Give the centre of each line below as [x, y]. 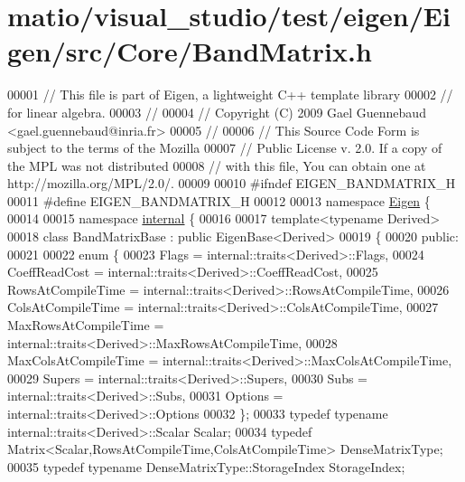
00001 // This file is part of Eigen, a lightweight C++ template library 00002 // [230, 95]
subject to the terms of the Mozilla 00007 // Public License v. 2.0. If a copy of [225, 148]
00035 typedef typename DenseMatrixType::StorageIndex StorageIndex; [206, 466]
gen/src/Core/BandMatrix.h [190, 51]
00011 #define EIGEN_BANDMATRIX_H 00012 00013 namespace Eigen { [219, 200]
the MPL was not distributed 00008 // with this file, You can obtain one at [217, 165]
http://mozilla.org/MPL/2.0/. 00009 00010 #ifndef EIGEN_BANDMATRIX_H [232, 183]
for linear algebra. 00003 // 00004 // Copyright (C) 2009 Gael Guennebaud [217, 112]
